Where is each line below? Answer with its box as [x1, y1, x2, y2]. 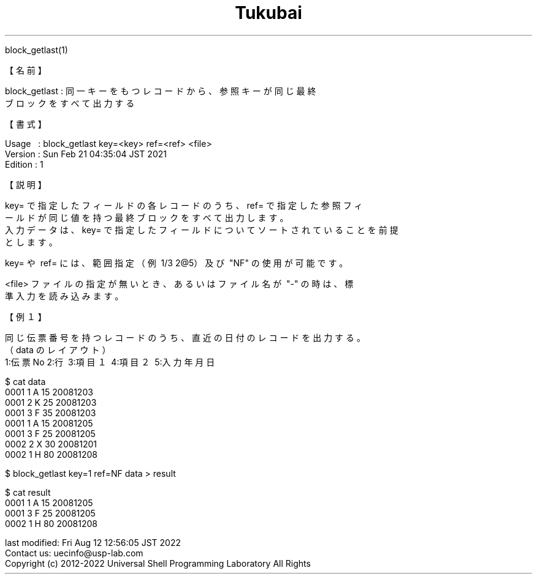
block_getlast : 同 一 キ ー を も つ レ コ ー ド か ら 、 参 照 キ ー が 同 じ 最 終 [5, 85, 316, 96]
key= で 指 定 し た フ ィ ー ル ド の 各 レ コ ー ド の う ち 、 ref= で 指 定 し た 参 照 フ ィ [5, 200, 363, 211]
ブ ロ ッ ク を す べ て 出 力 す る [5, 97, 135, 108]
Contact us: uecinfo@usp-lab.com [5, 547, 143, 558]
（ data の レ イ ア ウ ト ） [5, 344, 111, 355]
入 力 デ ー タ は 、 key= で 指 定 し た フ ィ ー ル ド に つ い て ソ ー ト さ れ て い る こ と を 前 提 [5, 224, 398, 235]
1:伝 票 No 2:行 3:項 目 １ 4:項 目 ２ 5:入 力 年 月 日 [5, 356, 215, 367]
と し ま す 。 [5, 236, 58, 247]
